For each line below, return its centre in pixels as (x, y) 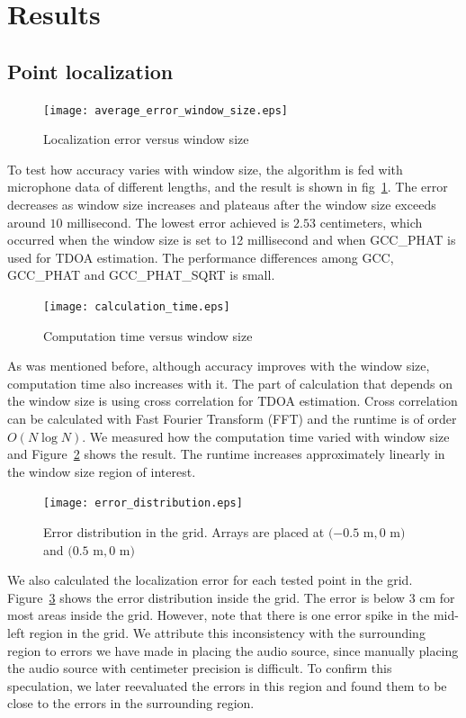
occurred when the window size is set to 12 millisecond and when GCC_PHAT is (232, 240)
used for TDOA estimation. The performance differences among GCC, (201, 257)
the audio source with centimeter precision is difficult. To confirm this (200, 668)
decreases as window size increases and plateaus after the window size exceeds (222, 205)
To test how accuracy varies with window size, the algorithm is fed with (205, 169)
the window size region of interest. (102, 471)
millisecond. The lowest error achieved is (178, 222)
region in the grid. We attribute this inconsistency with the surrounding (227, 633)
